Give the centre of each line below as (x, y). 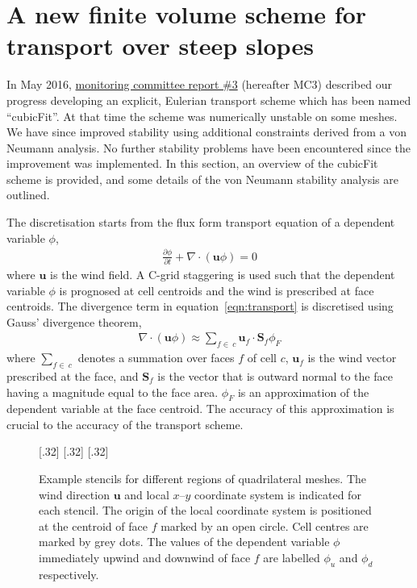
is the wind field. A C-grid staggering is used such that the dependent (223, 274)
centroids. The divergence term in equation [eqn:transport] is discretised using (200, 306)
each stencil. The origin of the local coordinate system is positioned (205, 510)
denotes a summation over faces (156, 358)
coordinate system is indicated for (278, 494)
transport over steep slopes (160, 46)
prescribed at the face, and (73, 375)
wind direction (74, 494)
